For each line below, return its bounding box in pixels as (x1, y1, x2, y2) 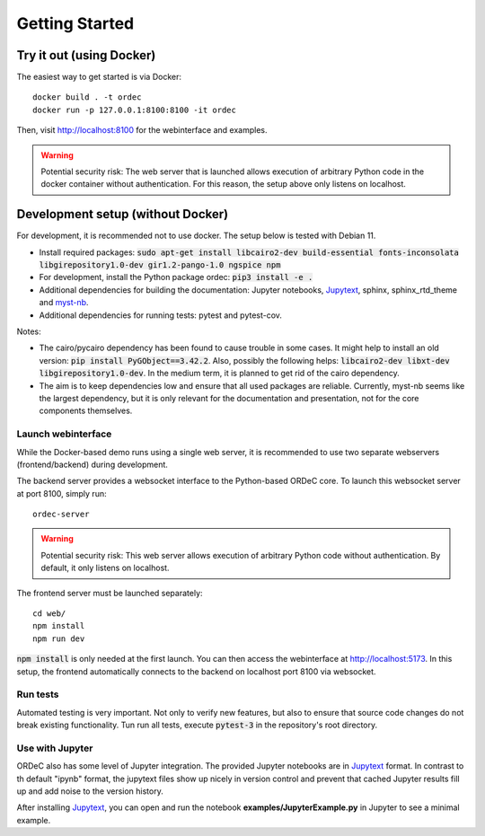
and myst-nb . (39, 297, 89, 308)
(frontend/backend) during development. (16, 459, 168, 470)
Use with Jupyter (16, 742, 93, 754)
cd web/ (32, 609, 66, 619)
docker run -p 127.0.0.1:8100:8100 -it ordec (32, 104, 237, 115)
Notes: (16, 326, 41, 337)
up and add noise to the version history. (16, 786, 163, 796)
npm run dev (32, 633, 85, 644)
